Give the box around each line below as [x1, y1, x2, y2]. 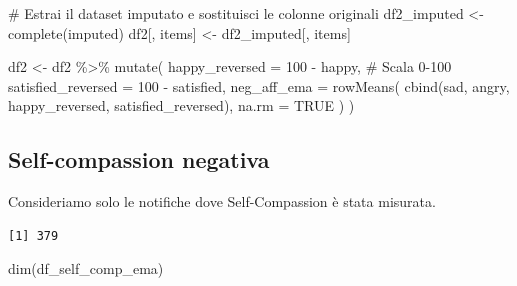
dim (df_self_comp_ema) [8, 258, 164, 279]
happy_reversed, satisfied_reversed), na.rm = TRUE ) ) [8, 95, 355, 116]
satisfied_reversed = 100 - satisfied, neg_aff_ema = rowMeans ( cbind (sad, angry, [8, 75, 510, 96]
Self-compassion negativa [8, 144, 270, 175]
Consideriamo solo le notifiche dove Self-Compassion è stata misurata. [8, 191, 436, 212]
